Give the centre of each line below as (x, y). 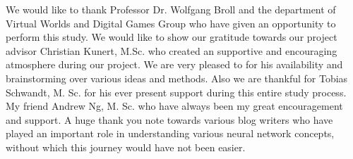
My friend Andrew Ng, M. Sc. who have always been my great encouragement (174, 106)
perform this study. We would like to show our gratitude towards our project (172, 37)
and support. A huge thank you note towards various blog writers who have (169, 119)
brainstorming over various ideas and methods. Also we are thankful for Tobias (177, 78)
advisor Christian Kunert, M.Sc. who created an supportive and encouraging (172, 50)
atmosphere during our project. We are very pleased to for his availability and (174, 64)
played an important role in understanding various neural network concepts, (170, 133)
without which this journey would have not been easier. (126, 147)
